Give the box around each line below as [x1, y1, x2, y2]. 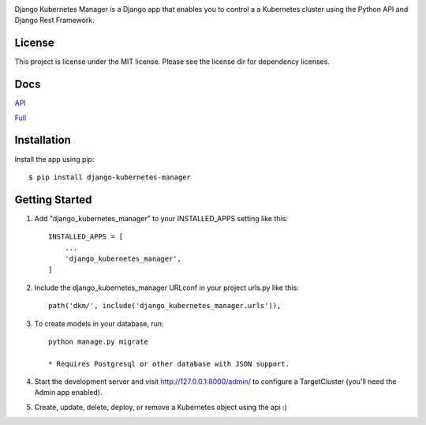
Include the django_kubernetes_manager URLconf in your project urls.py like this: [34, 283, 299, 292]
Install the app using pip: [14, 154, 95, 164]
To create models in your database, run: [34, 318, 165, 328]
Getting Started [14, 193, 92, 206]
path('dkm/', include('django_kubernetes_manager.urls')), [48, 301, 282, 310]
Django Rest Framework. [14, 16, 95, 25]
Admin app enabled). [34, 388, 103, 397]
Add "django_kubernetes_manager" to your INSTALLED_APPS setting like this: [34, 213, 288, 223]
